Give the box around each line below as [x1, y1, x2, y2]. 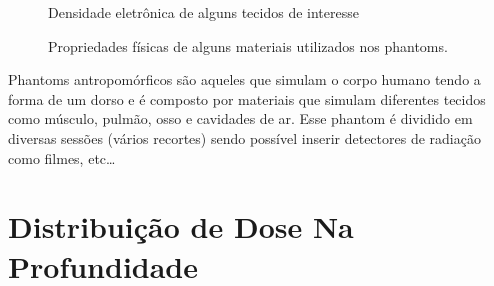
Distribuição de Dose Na [8, 206, 354, 247]
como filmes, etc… [8, 147, 116, 168]
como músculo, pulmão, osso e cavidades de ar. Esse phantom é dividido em [8, 108, 473, 129]
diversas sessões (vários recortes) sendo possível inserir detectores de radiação [8, 127, 481, 148]
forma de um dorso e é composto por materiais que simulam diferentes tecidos [8, 88, 486, 109]
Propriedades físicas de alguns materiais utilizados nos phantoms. [48, 35, 448, 56]
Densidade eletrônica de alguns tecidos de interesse [48, 2, 359, 22]
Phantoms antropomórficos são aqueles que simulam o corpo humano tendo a [8, 69, 481, 90]
